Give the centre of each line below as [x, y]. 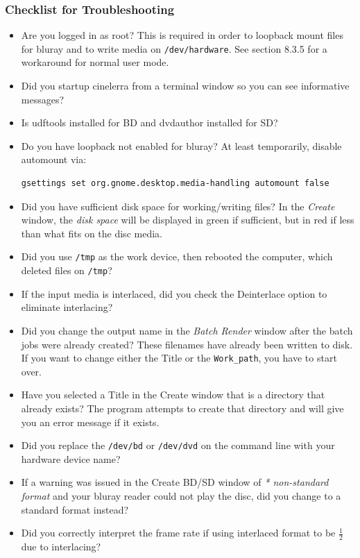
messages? [43, 99]
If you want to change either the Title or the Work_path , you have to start [179, 358]
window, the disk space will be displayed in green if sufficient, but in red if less [188, 220]
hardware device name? [71, 458]
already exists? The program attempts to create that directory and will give [182, 408]
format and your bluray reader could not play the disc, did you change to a [181, 495]
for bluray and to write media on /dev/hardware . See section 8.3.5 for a [174, 48]
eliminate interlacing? [67, 307]
